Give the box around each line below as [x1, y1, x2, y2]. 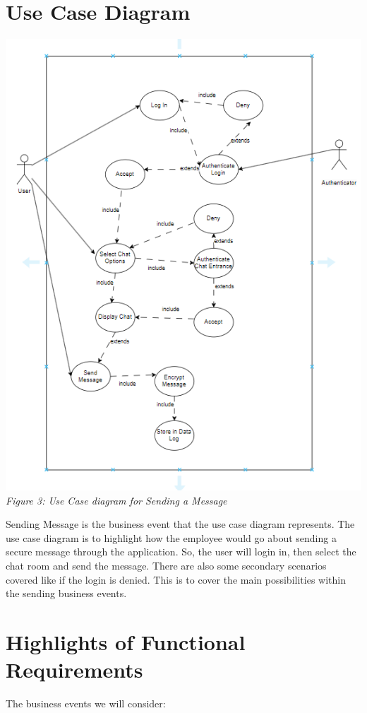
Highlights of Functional [6, 627, 246, 656]
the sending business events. [6, 586, 127, 601]
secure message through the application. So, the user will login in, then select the [6, 544, 356, 559]
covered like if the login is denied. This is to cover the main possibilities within [6, 572, 346, 587]
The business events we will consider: [6, 696, 166, 711]
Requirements [6, 655, 143, 684]
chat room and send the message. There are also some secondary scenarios [6, 558, 327, 573]
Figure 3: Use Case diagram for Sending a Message [6, 493, 227, 507]
